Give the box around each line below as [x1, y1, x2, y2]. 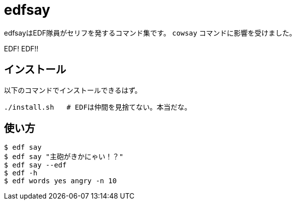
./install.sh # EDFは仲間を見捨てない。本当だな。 [4, 103, 192, 111]
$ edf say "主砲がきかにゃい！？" [4, 153, 124, 161]
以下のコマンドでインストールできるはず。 [4, 85, 142, 94]
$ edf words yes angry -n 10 [4, 177, 117, 185]
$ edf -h [4, 169, 38, 177]
